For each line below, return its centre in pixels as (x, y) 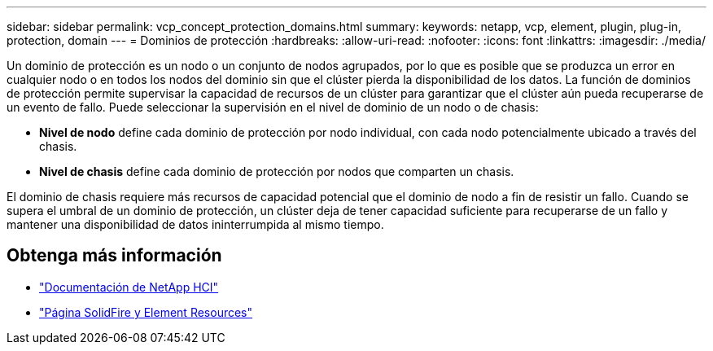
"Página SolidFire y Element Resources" (146, 312)
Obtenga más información (114, 256)
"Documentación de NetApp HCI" (129, 287)
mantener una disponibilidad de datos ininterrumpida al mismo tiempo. (195, 224)
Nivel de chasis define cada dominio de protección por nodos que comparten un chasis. (277, 171)
